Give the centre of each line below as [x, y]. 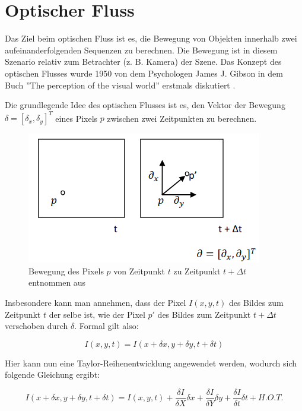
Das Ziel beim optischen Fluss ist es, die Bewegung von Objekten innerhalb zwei [151, 38]
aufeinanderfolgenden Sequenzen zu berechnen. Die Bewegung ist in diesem [141, 50]
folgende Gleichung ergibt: [52, 374]
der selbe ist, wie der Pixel [97, 314]
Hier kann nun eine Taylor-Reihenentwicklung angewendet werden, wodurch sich [151, 363]
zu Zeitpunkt [197, 271]
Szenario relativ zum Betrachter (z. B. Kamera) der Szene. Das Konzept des [143, 61]
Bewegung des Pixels [66, 271]
